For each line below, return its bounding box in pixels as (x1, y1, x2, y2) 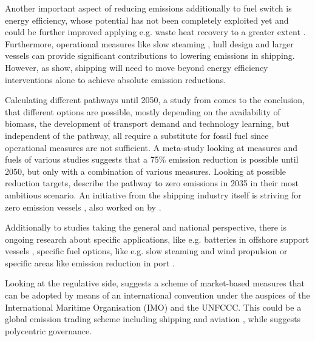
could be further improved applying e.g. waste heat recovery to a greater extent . (5, 25, 306, 38)
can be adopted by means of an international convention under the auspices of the (5, 289, 310, 302)
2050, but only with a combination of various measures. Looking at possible (5, 164, 286, 177)
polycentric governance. (5, 324, 92, 337)
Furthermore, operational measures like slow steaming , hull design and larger (5, 37, 294, 50)
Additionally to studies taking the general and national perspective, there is (5, 221, 287, 234)
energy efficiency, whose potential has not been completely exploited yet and (5, 13, 289, 26)
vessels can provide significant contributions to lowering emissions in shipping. (5, 49, 295, 62)
